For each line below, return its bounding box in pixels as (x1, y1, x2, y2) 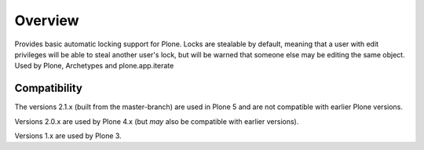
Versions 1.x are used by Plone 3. (14, 131, 122, 141)
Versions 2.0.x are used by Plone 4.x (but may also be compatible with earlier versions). (14, 116, 299, 126)
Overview (14, 12, 79, 29)
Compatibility (14, 82, 82, 95)
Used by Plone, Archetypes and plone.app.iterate (14, 61, 174, 71)
